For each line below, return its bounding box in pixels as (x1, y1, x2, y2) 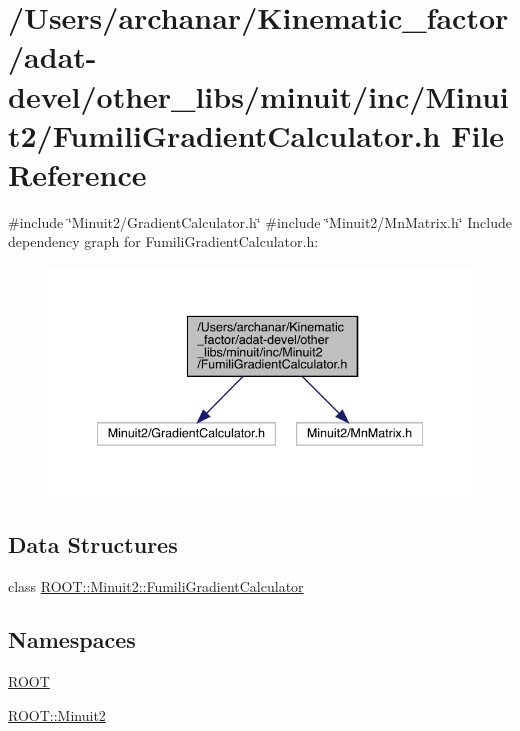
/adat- (8, 36, 97, 77)
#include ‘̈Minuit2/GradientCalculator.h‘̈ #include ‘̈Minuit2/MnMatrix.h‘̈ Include (8, 211, 512, 232)
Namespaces (8, 624, 136, 655)
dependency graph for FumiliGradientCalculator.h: (8, 231, 319, 252)
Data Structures (8, 528, 178, 559)
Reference (8, 153, 147, 194)
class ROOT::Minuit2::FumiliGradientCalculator (8, 575, 304, 596)
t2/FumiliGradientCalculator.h (8, 114, 441, 155)
